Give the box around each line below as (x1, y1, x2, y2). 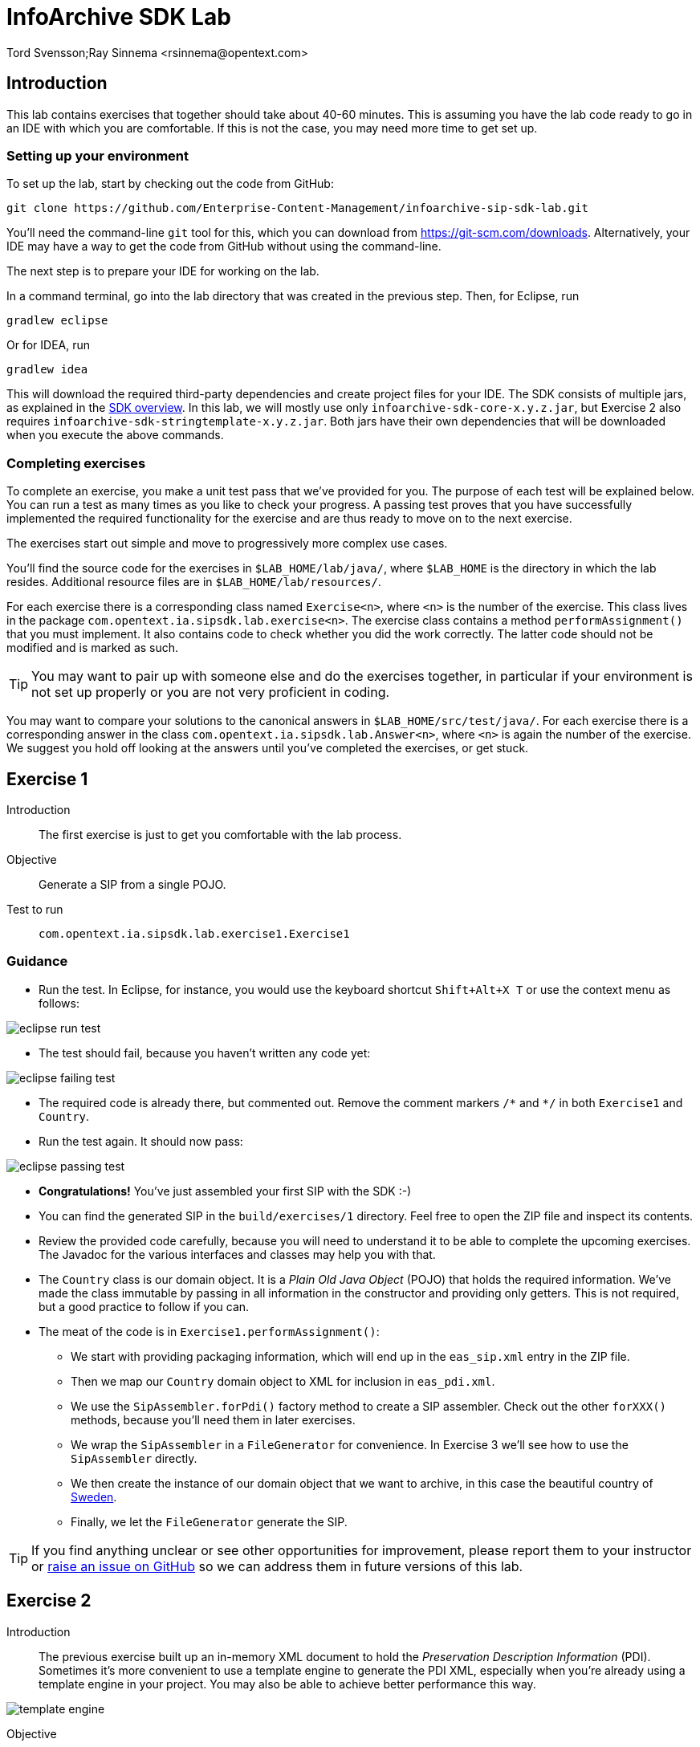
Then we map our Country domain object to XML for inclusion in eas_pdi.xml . (71, 1374, 495, 1388)
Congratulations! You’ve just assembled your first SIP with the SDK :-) (39, 1183, 412, 1198)
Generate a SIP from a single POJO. (39, 877, 226, 891)
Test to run (6, 902, 63, 916)
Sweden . (71, 1489, 117, 1504)
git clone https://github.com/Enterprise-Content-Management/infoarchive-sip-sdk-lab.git (6, 202, 588, 215)
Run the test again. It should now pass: (39, 1134, 243, 1148)
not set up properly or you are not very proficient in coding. (31, 684, 390, 701)
